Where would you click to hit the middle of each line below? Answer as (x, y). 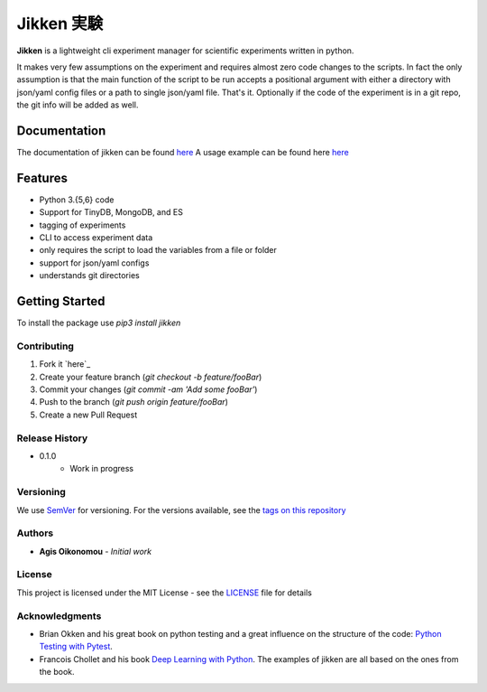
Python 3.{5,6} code (77, 200)
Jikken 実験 (60, 23)
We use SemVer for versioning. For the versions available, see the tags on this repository (181, 510)
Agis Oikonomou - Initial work (96, 551)
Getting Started (61, 301)
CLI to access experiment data (96, 238)
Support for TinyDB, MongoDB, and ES (111, 212)
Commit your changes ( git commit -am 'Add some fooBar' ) (148, 389)
